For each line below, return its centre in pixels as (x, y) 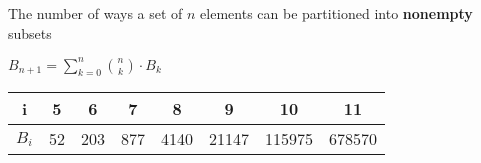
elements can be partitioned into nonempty (336, 13)
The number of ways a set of (95, 13)
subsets (30, 32)
